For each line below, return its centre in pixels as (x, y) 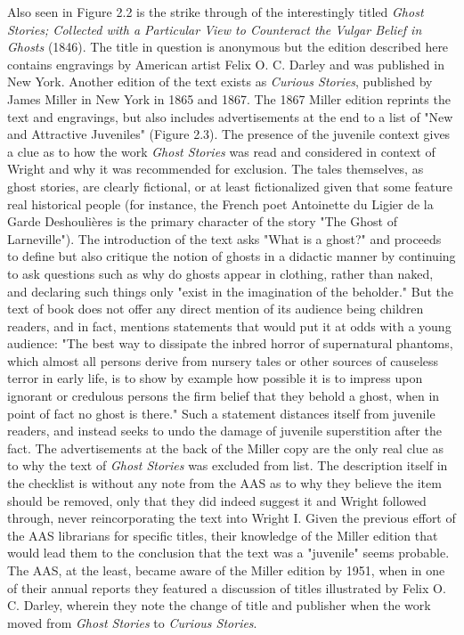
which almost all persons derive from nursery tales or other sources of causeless (223, 360)
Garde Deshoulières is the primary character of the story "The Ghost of (202, 221)
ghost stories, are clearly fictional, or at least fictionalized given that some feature (230, 186)
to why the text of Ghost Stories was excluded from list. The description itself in (228, 465)
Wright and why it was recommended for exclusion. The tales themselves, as (216, 169)
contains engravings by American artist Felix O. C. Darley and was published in (226, 64)
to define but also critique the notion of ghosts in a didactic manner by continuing (232, 256)
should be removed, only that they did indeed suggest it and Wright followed (217, 500)
